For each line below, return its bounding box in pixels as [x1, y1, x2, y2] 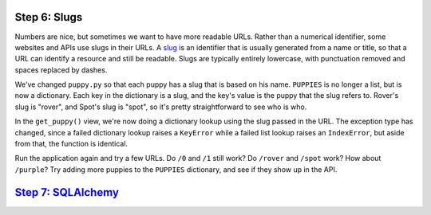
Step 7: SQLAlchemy [14, 186, 120, 199]
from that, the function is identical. [14, 139, 128, 149]
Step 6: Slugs [14, 10, 83, 24]
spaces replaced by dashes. [14, 64, 108, 75]
